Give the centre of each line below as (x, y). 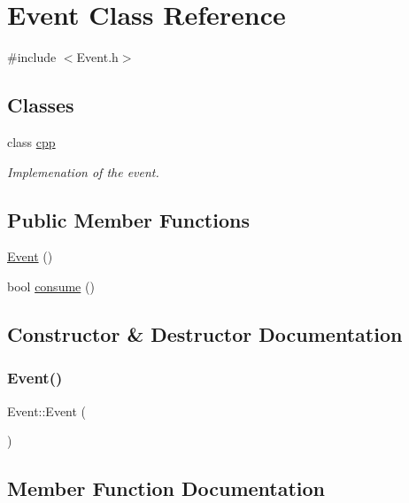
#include (32, 57)
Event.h (97, 57)
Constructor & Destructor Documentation (205, 333)
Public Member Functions (128, 219)
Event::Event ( (47, 410)
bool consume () (51, 286)
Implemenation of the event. (83, 171)
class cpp (31, 141)
